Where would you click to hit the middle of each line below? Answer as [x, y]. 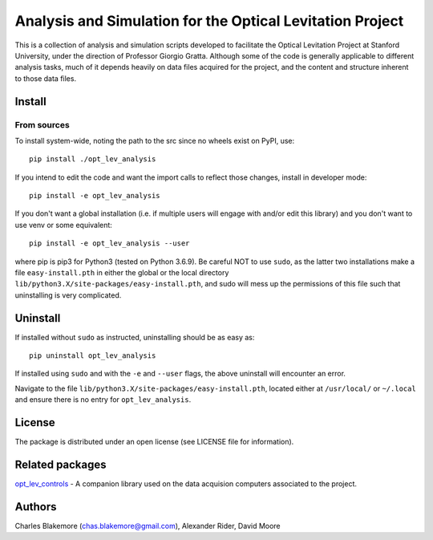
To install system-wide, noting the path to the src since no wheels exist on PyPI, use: [155, 140]
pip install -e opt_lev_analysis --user [109, 244]
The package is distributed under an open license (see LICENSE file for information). [154, 442]
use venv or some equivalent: [63, 225]
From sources [42, 124]
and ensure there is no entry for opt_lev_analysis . [103, 400]
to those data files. [45, 78]
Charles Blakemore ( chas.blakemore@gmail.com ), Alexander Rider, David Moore [148, 526]
